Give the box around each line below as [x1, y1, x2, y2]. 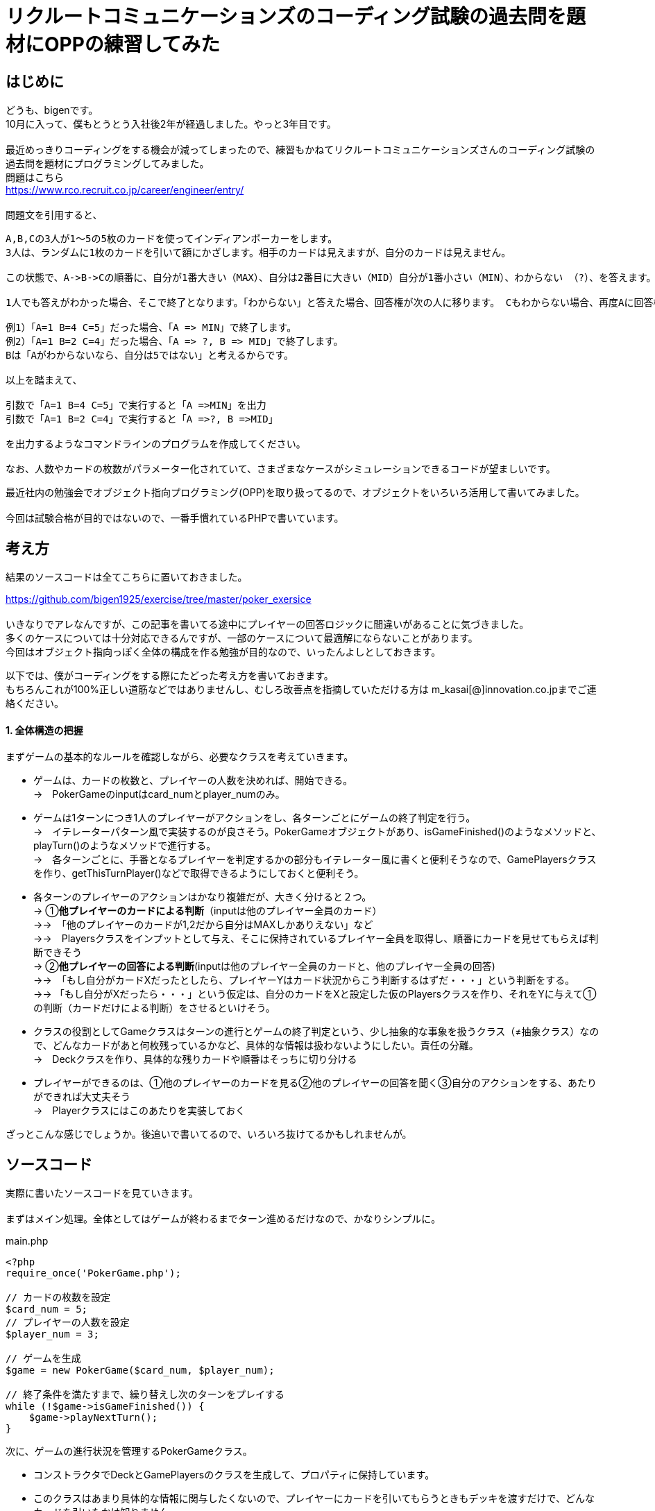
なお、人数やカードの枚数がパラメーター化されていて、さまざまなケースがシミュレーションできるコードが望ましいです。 [6, 463, 556, 475]
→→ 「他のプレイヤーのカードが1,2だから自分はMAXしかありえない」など [33, 919, 373, 931]
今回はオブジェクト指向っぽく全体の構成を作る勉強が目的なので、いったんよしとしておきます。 [6, 646, 441, 658]
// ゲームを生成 [6, 1353, 81, 1365]
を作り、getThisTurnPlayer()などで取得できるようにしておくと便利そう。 [33, 867, 364, 880]
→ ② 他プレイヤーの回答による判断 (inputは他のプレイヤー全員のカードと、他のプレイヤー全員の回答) [33, 960, 495, 973]
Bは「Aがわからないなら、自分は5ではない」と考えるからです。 [6, 350, 294, 361]
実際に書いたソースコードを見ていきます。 [6, 1187, 198, 1200]
